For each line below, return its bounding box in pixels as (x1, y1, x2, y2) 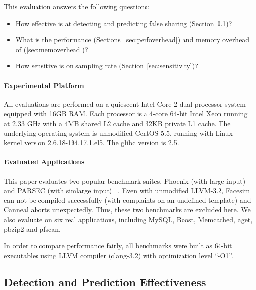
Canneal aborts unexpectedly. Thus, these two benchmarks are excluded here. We (4, 204, 251, 215)
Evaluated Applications (4, 157, 85, 167)
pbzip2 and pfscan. (4, 224, 61, 234)
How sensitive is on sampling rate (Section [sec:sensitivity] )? (15, 61, 198, 71)
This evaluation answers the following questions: (4, 1, 149, 11)
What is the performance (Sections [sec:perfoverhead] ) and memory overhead (15, 34, 250, 45)
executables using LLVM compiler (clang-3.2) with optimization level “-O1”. (4, 250, 233, 260)
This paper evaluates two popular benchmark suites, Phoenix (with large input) (4, 175, 246, 186)
